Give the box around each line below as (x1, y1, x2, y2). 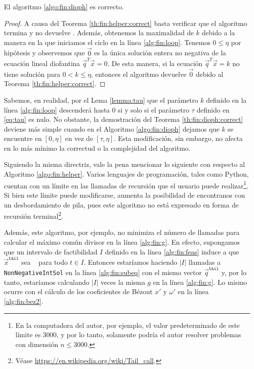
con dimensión (15, 339, 58, 349)
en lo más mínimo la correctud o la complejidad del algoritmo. (4, 142, 190, 153)
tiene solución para (4, 69, 61, 79)
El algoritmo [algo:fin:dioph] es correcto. (4, 1, 124, 11)
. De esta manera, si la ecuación (107, 58, 203, 68)
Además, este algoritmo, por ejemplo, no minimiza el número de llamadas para (4, 227, 240, 237)
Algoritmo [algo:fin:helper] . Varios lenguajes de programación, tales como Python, (4, 169, 249, 179)
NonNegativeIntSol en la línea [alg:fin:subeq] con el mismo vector (4, 267, 202, 277)
